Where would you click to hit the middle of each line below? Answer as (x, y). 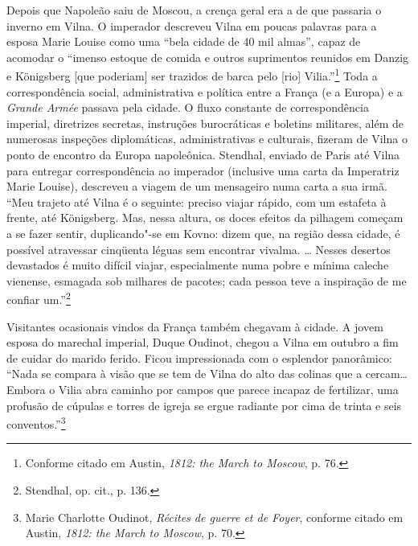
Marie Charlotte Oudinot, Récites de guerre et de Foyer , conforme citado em (214, 517)
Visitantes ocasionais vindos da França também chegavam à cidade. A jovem (195, 326)
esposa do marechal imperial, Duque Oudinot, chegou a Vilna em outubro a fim (203, 342)
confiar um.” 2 (39, 298)
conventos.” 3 (36, 423)
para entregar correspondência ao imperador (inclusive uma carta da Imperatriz (203, 170)
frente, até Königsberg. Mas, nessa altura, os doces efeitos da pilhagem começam (205, 218)
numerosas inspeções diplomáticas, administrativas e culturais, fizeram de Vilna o (207, 139)
